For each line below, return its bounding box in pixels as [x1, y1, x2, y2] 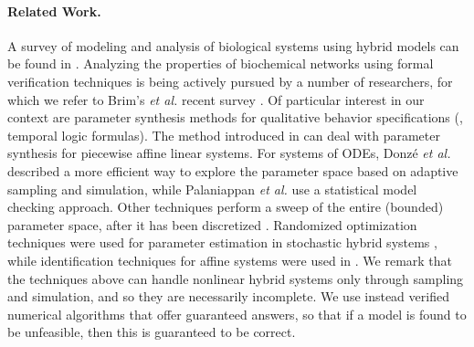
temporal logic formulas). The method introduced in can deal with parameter [7, 125, 440, 144]
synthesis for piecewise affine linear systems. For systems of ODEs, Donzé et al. [7, 143, 451, 163]
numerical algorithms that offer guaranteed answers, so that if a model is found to [7, 304, 467, 323]
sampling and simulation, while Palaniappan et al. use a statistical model [7, 179, 417, 198]
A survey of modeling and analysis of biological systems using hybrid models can [7, 36, 459, 55]
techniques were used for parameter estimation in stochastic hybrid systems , [7, 233, 437, 252]
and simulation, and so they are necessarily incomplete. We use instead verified [7, 287, 449, 306]
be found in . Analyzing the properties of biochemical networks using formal [7, 54, 434, 73]
